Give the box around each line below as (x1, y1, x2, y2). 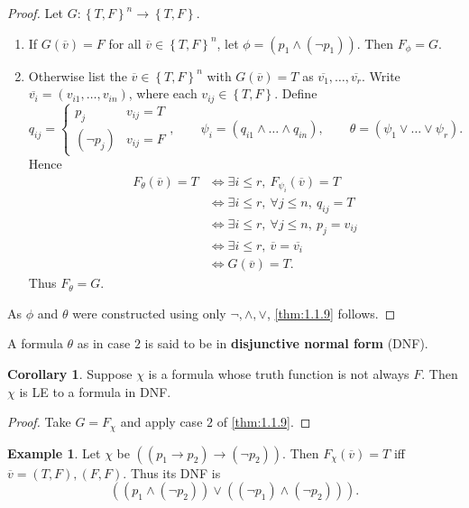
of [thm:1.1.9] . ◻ (216, 412, 311, 431)
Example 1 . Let (7, 443, 101, 462)
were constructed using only (72, 303, 226, 322)
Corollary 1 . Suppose (7, 365, 133, 383)
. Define (274, 84, 317, 103)
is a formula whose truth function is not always (148, 365, 409, 383)
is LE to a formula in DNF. (19, 382, 171, 401)
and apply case (120, 412, 203, 431)
